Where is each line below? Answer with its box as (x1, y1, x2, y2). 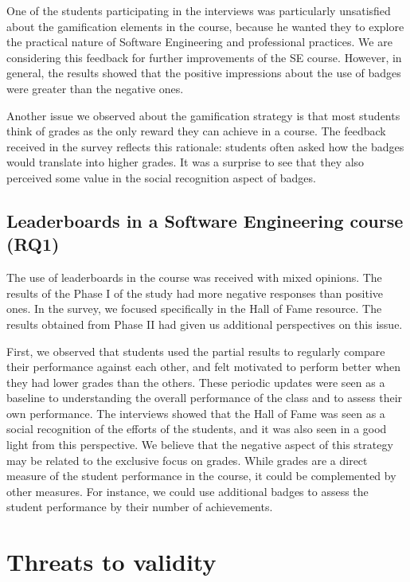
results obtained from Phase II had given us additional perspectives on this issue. (6, 315, 403, 332)
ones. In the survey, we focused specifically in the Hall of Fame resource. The (6, 300, 382, 317)
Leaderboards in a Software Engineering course (6, 208, 404, 232)
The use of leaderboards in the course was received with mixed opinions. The (6, 269, 382, 286)
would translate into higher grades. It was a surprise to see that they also (6, 154, 365, 170)
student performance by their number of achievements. (6, 498, 273, 515)
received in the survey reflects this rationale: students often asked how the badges (6, 138, 404, 154)
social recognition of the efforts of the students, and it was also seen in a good (6, 420, 387, 437)
